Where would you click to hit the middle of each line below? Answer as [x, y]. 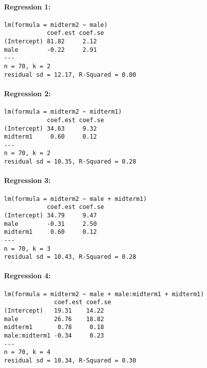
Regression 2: [27, 93]
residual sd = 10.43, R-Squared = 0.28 [70, 257]
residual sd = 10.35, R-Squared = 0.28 [70, 162]
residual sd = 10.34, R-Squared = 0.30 [70, 360]
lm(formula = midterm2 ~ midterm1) [63, 112]
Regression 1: [27, 6]
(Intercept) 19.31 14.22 [54, 310]
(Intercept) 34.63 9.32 [51, 128]
